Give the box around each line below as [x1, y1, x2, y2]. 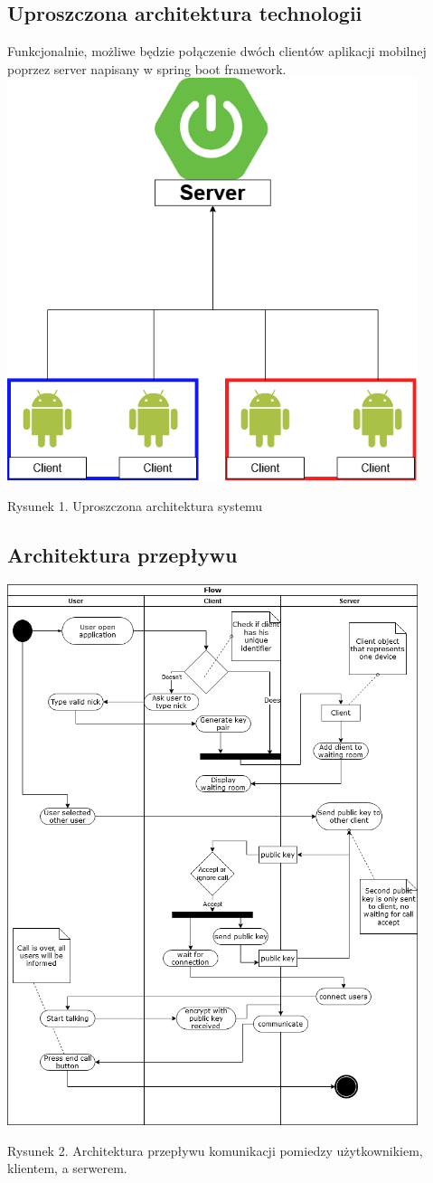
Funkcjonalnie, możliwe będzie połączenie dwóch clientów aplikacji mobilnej [7, 42, 427, 61]
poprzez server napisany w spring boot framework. [7, 59, 287, 78]
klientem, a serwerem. [7, 1159, 127, 1178]
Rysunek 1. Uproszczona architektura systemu [7, 496, 263, 515]
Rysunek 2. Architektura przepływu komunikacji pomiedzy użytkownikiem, [7, 1140, 423, 1159]
